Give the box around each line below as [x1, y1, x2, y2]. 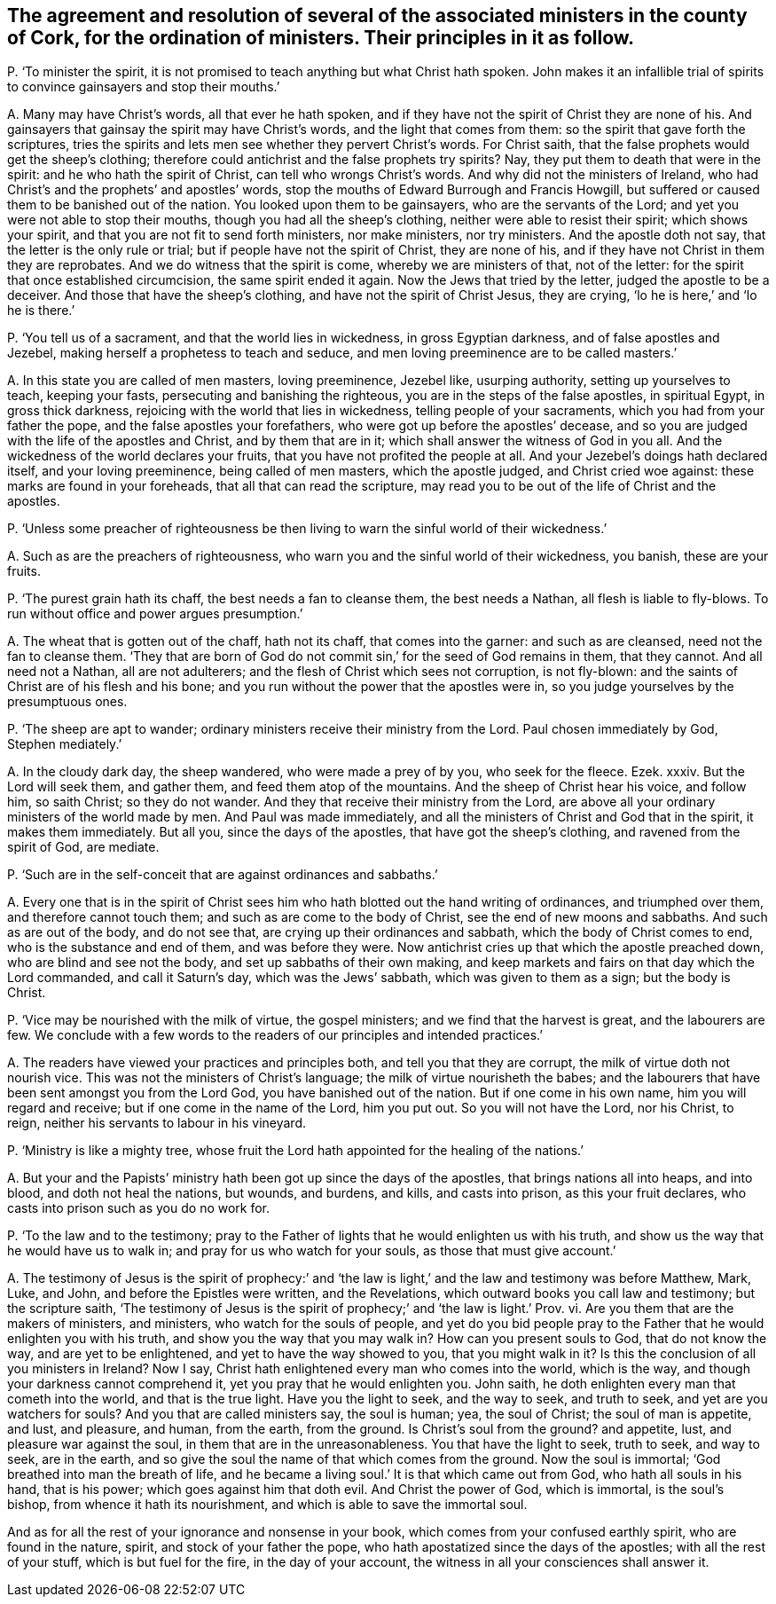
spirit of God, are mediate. [7, 839, 160, 855]
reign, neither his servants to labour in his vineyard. [7, 1115, 307, 1131]
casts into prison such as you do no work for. [7, 1200, 270, 1216]
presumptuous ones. [7, 694, 128, 710]
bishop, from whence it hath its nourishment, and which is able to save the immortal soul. [7, 1497, 528, 1513]
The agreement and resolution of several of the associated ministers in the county [7, 4, 748, 27]
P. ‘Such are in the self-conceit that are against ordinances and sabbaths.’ [7, 867, 438, 883]
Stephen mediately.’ [7, 736, 122, 752]
